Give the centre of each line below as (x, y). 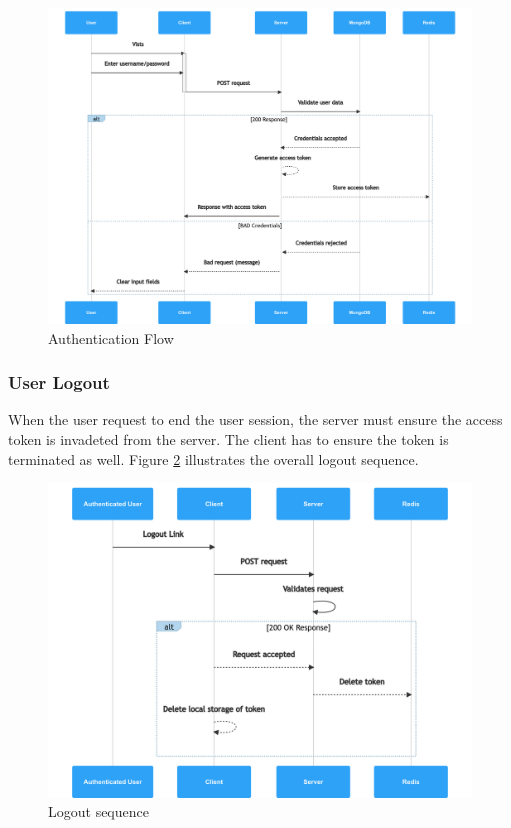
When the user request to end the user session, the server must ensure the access (255, 419)
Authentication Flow (111, 337)
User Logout (59, 382)
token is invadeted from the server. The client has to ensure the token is (228, 438)
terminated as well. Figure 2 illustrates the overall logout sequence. (213, 458)
